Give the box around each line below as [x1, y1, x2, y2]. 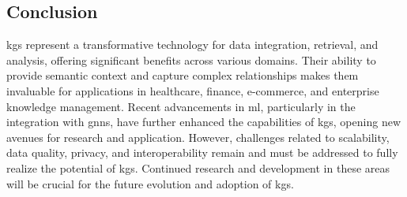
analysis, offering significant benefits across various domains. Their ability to [6, 51, 376, 68]
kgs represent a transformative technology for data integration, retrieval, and [6, 36, 379, 53]
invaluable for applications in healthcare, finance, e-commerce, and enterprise [6, 82, 379, 98]
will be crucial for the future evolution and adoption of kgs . [6, 175, 294, 191]
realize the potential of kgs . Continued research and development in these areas [6, 159, 390, 176]
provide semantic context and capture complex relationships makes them [6, 67, 359, 84]
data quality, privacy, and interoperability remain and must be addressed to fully [6, 144, 398, 161]
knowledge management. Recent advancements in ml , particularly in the [6, 98, 356, 114]
